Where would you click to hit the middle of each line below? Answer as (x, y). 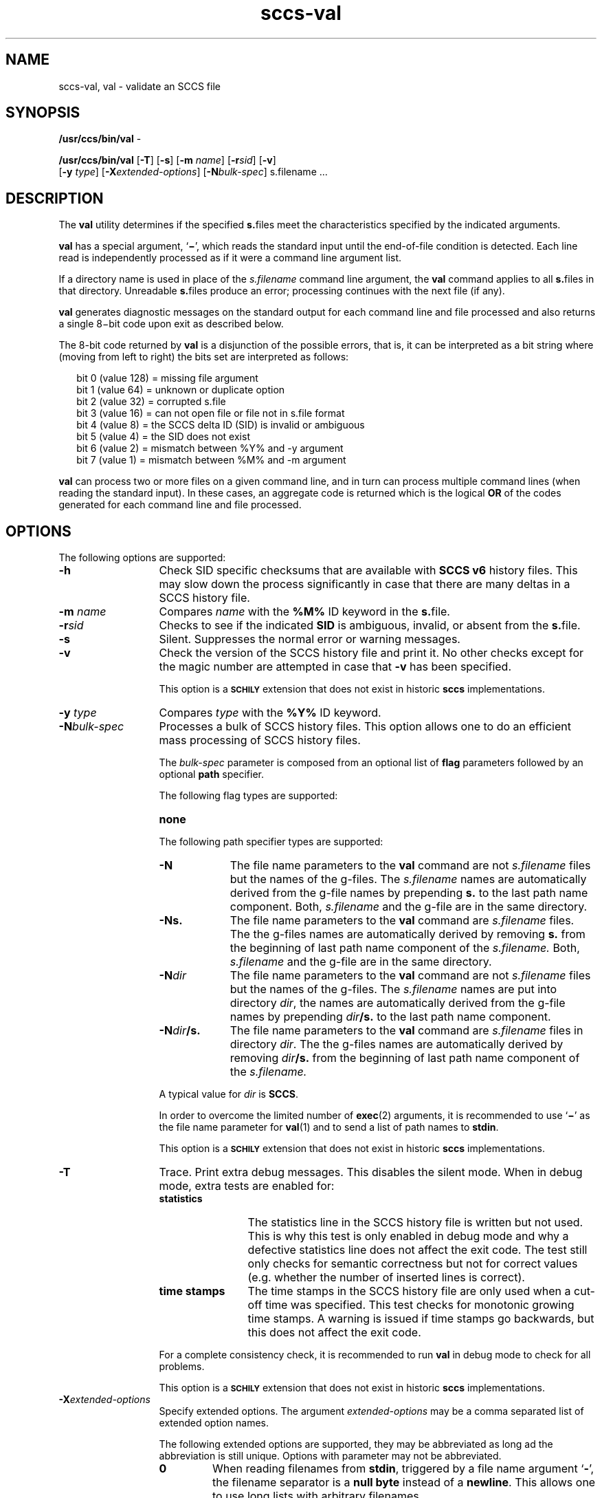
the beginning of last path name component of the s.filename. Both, (405, 948)
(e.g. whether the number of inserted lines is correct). (386, 1278)
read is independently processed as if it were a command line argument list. (230, 258)
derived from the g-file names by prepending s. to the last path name (409, 893)
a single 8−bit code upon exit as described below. (171, 324)
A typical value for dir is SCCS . (229, 1094)
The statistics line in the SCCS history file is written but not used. (415, 1223)
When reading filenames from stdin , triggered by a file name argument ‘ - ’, (403, 1469)
